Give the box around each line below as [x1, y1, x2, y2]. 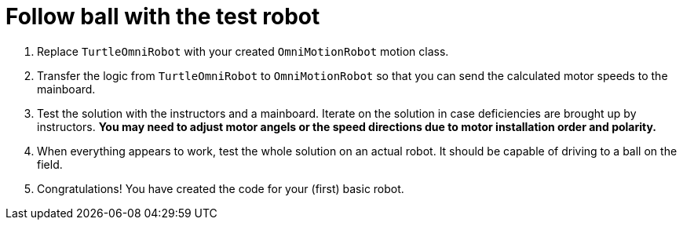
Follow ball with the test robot [5, 3, 320, 30]
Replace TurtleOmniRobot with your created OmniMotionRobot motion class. [37, 44, 449, 58]
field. [37, 157, 63, 171]
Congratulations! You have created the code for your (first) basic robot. [37, 181, 404, 195]
